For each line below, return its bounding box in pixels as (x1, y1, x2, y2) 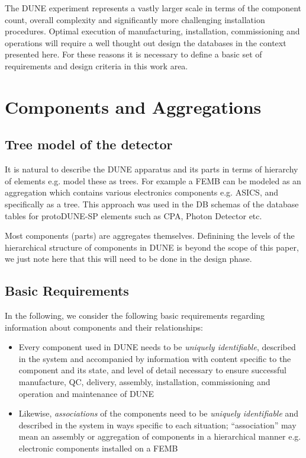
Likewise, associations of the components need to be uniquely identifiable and (18, 407, 299, 419)
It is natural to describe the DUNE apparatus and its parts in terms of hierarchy (5, 163, 298, 175)
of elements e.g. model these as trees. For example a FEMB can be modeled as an (5, 174, 301, 187)
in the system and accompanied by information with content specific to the (18, 352, 291, 364)
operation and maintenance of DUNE (18, 387, 154, 399)
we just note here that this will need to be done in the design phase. (5, 252, 252, 265)
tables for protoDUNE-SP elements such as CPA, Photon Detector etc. (5, 209, 262, 222)
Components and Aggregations (5, 94, 262, 118)
